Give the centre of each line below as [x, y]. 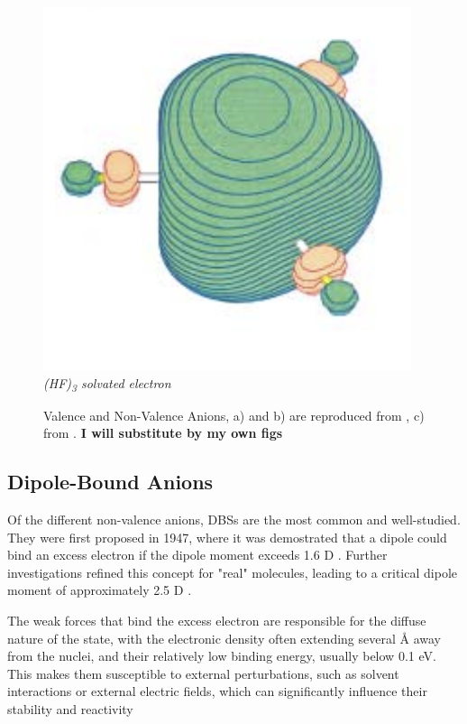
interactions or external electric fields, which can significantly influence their [217, 691]
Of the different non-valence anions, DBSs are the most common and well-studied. [234, 520]
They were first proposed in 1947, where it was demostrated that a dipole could [227, 537]
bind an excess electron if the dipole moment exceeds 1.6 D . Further [197, 555]
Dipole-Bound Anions [110, 482]
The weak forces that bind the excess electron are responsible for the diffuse [217, 621]
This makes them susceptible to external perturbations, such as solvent [203, 673]
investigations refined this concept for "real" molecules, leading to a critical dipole [232, 572]
